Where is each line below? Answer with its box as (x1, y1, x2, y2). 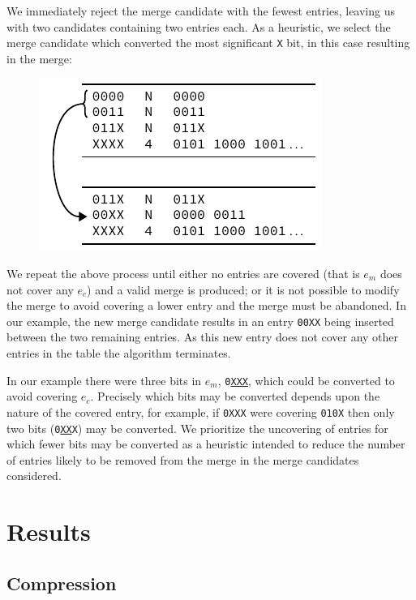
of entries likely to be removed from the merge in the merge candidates (6, 451, 359, 468)
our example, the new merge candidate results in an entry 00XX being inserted (6, 312, 394, 329)
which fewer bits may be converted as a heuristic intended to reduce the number (6, 435, 405, 452)
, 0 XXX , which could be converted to (217, 371, 395, 388)
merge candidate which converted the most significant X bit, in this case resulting (6, 34, 410, 51)
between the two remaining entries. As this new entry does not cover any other (6, 328, 399, 345)
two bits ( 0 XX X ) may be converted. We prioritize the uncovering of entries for (6, 419, 388, 436)
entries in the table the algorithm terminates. (6, 345, 231, 362)
